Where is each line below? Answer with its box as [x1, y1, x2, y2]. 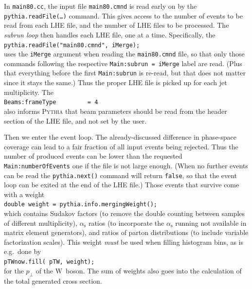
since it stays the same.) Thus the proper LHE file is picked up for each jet [4, 77, 227, 88]
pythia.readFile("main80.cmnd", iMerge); [4, 41, 140, 49]
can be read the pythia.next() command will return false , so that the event [4, 170, 237, 180]
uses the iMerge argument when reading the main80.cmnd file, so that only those [4, 49, 245, 59]
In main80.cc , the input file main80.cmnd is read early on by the [4, 1, 197, 11]
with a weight [4, 189, 45, 199]
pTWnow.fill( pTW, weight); [4, 258, 95, 266]
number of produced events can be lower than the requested [4, 151, 182, 161]
